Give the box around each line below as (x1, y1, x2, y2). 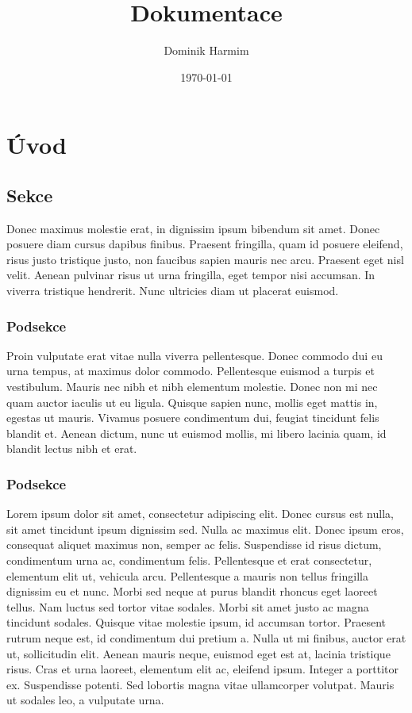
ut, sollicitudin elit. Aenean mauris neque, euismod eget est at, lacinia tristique (6, 645, 391, 661)
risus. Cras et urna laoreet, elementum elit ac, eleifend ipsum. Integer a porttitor (6, 661, 399, 677)
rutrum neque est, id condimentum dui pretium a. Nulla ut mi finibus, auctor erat (6, 630, 406, 646)
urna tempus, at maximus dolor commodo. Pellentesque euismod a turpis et (6, 362, 375, 379)
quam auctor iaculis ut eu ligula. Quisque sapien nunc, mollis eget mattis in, (6, 393, 378, 410)
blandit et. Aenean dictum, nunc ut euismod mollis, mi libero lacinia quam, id (6, 424, 387, 441)
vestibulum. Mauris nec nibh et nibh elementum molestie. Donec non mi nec (6, 378, 378, 395)
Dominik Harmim (164, 42, 249, 59)
